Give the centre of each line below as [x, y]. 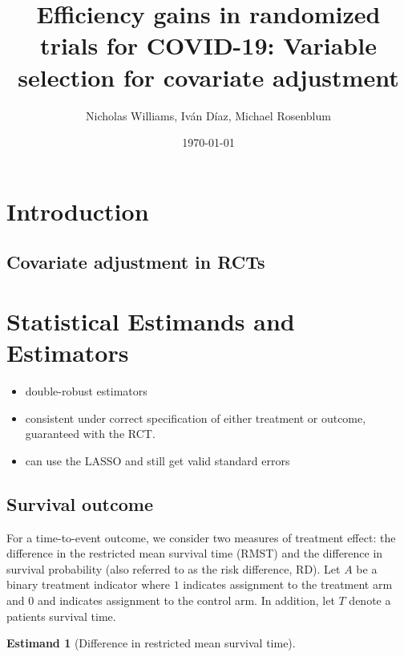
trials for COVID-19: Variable [208, 45]
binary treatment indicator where [88, 584]
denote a [370, 600]
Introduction [78, 211]
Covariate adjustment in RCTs [136, 262]
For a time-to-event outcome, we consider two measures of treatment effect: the [201, 537]
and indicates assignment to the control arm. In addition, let [186, 600]
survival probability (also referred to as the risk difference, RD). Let [174, 568]
